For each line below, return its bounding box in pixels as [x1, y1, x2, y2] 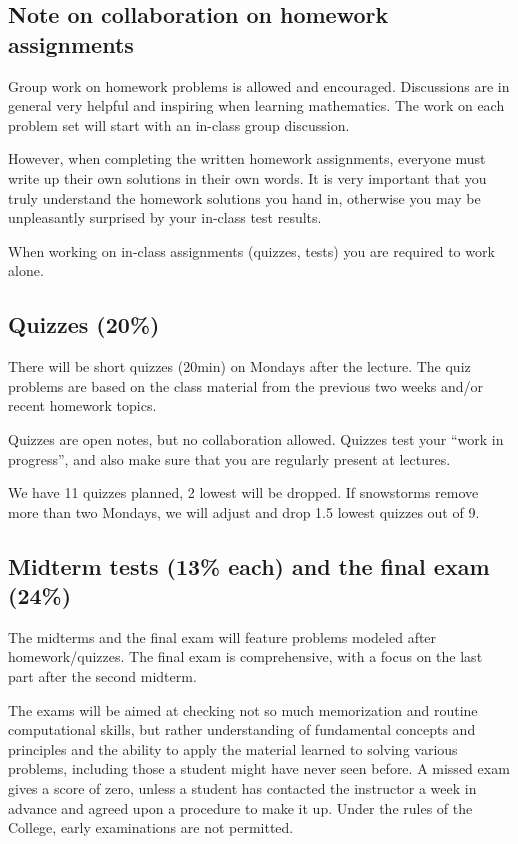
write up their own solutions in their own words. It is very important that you [8, 167, 487, 188]
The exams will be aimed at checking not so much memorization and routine [8, 699, 478, 720]
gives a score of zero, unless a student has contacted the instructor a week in [8, 778, 477, 799]
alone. [8, 260, 44, 281]
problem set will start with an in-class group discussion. [8, 114, 350, 135]
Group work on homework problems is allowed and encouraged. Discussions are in [8, 75, 510, 96]
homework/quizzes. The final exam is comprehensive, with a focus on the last [8, 646, 483, 667]
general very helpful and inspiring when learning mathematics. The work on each [8, 95, 505, 116]
